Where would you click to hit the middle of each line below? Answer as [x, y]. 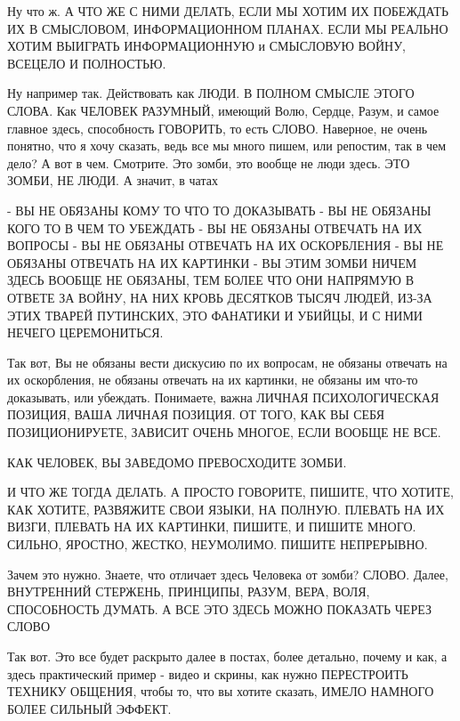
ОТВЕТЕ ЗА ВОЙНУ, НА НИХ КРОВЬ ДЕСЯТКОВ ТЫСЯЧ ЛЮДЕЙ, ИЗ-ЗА [220, 297]
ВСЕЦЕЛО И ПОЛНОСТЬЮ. [87, 63]
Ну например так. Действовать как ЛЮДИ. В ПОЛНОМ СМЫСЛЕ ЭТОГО [211, 93]
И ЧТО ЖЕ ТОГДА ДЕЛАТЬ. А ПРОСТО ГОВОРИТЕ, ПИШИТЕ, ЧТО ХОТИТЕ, [230, 492]
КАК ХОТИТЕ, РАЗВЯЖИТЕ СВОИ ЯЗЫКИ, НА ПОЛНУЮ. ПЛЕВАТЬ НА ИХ [226, 509]
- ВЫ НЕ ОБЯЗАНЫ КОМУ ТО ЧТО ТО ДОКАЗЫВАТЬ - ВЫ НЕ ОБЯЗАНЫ [219, 210]
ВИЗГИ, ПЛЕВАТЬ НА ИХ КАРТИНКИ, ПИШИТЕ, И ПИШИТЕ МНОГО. [212, 527]
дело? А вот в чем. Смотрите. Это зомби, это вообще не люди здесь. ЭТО [209, 162]
